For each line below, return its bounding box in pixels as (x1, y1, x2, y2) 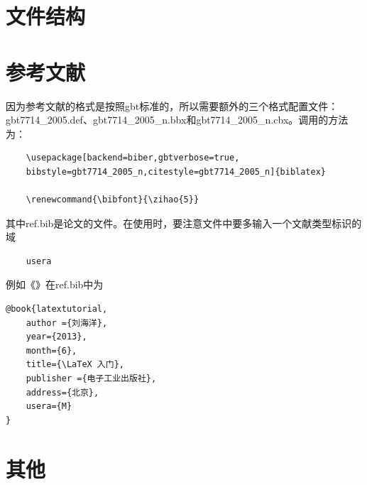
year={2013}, (26, 332, 87, 342)
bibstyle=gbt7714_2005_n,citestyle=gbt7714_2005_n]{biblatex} (26, 166, 327, 177)
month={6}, (26, 345, 77, 356)
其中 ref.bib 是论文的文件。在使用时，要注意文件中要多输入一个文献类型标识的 (6, 215, 362, 230)
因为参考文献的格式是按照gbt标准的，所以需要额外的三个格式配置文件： (6, 98, 339, 113)
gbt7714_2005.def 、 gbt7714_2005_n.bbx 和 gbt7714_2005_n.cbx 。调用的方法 (6, 112, 349, 127)
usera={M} (26, 401, 72, 412)
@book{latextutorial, (6, 304, 108, 315)
